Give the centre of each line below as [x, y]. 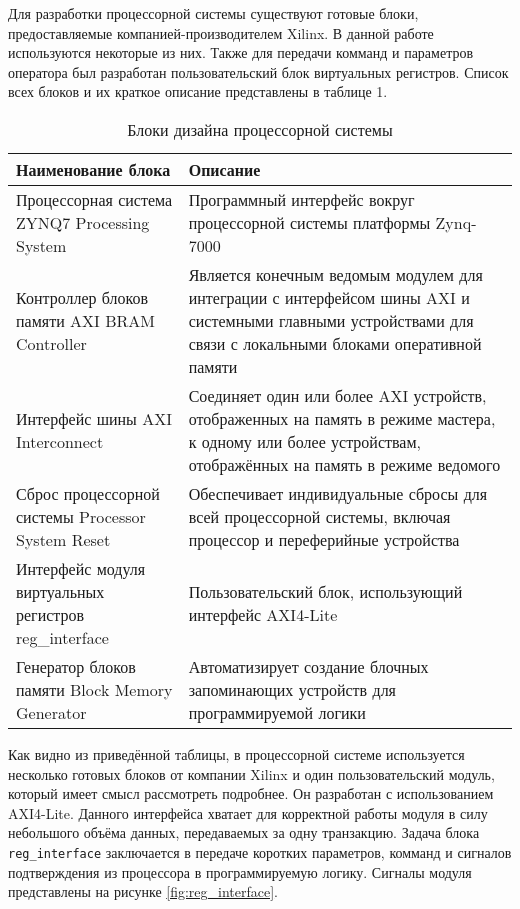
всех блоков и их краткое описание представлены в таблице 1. [198, 91]
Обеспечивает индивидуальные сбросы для [338, 493]
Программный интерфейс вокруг [301, 199]
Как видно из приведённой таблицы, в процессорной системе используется [236, 753]
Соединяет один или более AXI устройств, [337, 395]
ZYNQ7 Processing [83, 222]
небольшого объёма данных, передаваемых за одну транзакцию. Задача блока [244, 832]
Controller [51, 343]
